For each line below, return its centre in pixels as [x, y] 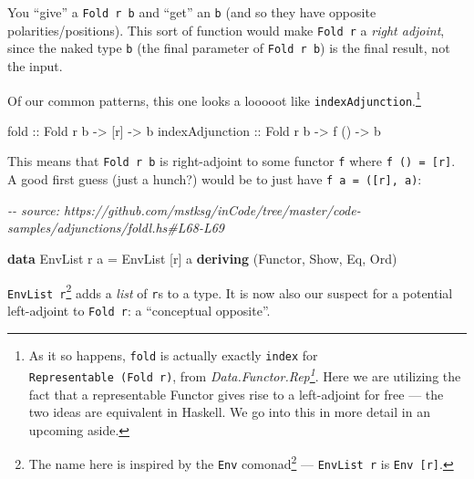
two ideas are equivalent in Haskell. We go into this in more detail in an [229, 412]
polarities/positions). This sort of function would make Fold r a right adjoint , [226, 30]
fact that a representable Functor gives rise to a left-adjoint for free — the [236, 394]
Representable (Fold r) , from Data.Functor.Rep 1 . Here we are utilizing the [245, 375]
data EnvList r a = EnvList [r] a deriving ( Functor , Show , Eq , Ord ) [202, 258]
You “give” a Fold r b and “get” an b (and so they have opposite [192, 12]
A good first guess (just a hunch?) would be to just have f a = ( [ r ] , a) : [215, 179]
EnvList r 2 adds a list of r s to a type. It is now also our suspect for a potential [230, 291]
